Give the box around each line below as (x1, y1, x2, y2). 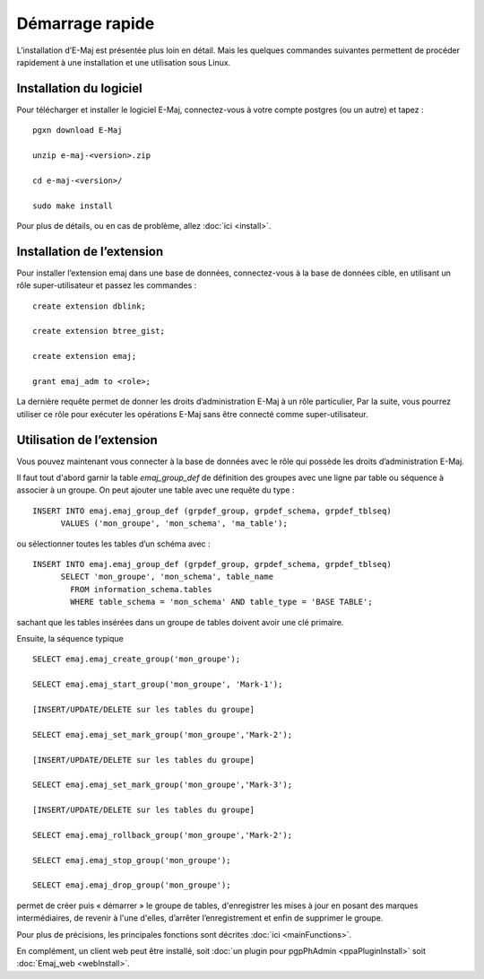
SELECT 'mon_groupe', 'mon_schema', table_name (60, 572, 273, 582)
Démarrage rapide (16, 13, 155, 33)
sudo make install (32, 200, 114, 211)
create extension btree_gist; (32, 326, 166, 337)
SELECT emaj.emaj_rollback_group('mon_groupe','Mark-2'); (32, 830, 293, 840)
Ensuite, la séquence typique (16, 633, 125, 643)
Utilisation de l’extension (16, 432, 159, 448)
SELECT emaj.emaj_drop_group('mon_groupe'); (32, 880, 232, 890)
